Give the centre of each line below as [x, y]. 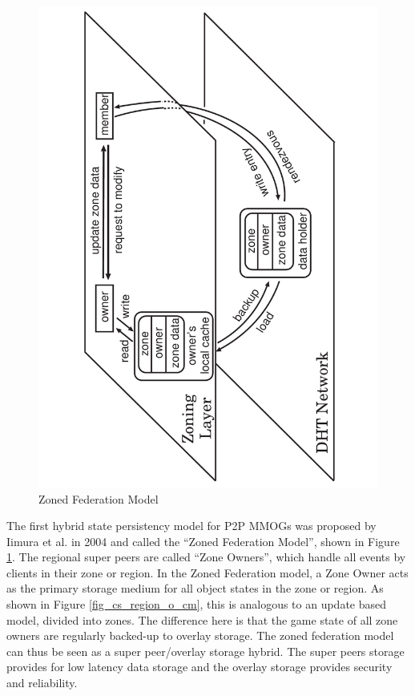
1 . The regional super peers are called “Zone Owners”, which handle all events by [206, 557]
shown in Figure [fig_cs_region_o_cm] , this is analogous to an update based [197, 604]
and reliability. [42, 683]
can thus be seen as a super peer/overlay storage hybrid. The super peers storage [205, 651]
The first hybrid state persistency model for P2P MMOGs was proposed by [191, 526]
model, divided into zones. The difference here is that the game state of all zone [202, 619]
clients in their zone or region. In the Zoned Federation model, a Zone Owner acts [207, 572]
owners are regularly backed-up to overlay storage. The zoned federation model [200, 635]
